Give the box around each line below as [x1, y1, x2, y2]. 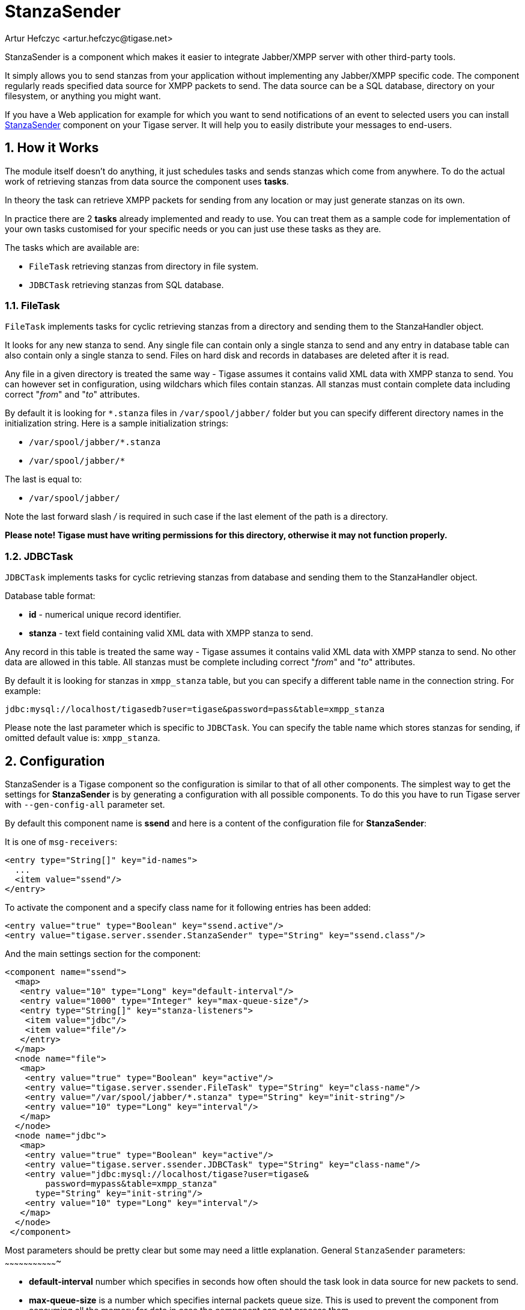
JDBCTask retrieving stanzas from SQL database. [29, 279, 224, 290]
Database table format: [5, 591, 96, 601]
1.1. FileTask [5, 299, 60, 312]
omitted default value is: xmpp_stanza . [5, 733, 160, 743]
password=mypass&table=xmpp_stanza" [45, 1178, 218, 1189]
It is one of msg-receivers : [5, 836, 118, 847]
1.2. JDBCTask [5, 550, 73, 562]
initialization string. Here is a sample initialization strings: [5, 418, 229, 429]
